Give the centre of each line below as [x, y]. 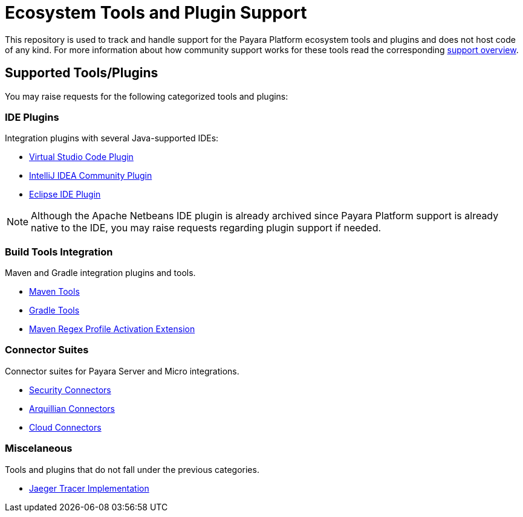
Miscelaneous [39, 448]
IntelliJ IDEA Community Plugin [91, 176]
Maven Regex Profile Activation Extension [112, 329]
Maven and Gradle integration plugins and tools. [100, 273]
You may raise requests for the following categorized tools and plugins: [147, 96]
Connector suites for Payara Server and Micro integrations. [122, 371]
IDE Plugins [32, 117]
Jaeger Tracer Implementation [89, 488]
